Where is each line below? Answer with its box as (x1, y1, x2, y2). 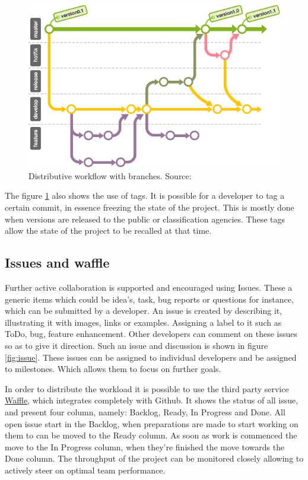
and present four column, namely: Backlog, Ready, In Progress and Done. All (5, 405, 285, 418)
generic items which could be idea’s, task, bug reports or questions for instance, (5, 293, 294, 305)
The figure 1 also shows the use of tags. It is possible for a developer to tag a (5, 189, 285, 202)
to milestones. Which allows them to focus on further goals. (5, 363, 221, 375)
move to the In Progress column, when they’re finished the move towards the (5, 440, 285, 453)
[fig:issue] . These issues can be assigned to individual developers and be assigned (5, 351, 297, 363)
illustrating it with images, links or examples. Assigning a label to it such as (5, 316, 282, 328)
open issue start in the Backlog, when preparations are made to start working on (5, 417, 299, 430)
